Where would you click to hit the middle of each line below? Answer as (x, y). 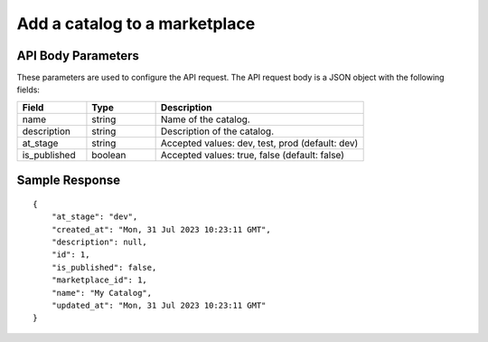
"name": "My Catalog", (102, 293)
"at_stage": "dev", (94, 217)
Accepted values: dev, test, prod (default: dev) (259, 143)
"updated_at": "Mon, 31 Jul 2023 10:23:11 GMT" (159, 305)
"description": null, (99, 242)
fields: (28, 90)
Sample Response (69, 180)
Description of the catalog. (217, 131)
